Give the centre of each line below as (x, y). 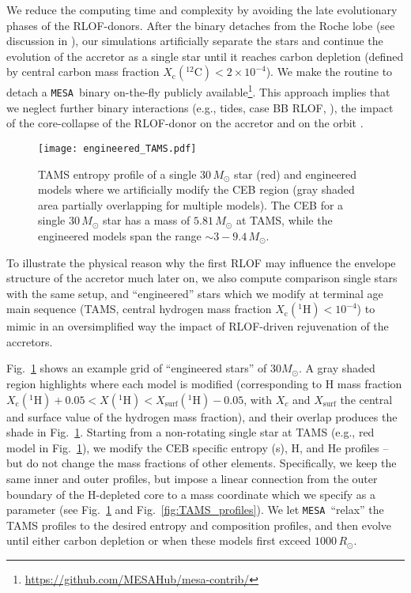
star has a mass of (146, 220)
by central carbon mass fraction (83, 72)
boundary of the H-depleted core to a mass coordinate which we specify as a (191, 494)
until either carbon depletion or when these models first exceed (159, 540)
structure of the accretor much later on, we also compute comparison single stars (202, 278)
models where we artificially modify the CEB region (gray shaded (196, 189)
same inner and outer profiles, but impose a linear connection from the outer (192, 479)
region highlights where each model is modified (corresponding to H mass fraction (204, 384)
